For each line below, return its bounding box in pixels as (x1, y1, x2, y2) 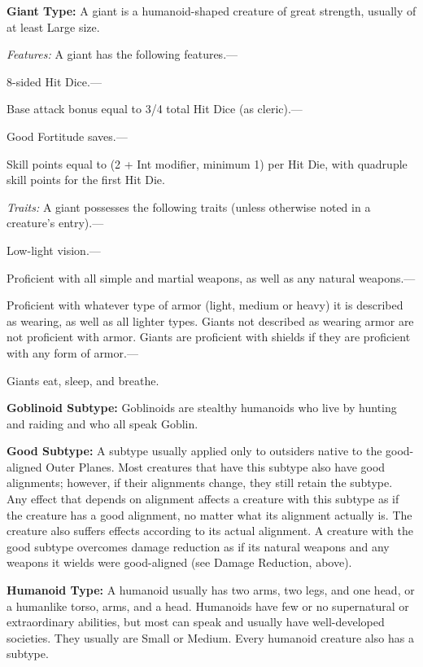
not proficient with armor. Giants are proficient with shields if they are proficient (7, 328, 411, 345)
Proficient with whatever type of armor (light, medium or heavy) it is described (7, 296, 403, 314)
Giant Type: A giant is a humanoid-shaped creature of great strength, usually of (7, 2, 416, 19)
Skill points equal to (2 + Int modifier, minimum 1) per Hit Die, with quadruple (7, 155, 408, 172)
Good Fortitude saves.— (7, 127, 128, 144)
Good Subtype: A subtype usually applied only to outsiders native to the (7, 442, 382, 459)
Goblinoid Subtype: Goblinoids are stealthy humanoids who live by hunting (7, 399, 397, 416)
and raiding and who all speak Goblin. (7, 415, 198, 432)
